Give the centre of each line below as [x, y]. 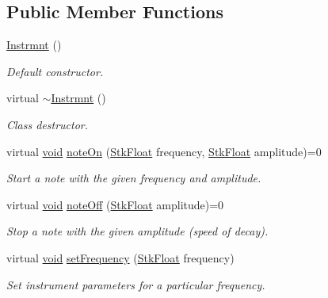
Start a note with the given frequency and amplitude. [134, 178]
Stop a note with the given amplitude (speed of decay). [137, 231]
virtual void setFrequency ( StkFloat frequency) [120, 257]
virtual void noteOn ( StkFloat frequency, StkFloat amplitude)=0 [164, 151]
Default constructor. [55, 71]
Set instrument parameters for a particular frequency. [136, 284]
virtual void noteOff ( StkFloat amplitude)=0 [115, 204]
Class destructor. [48, 124]
